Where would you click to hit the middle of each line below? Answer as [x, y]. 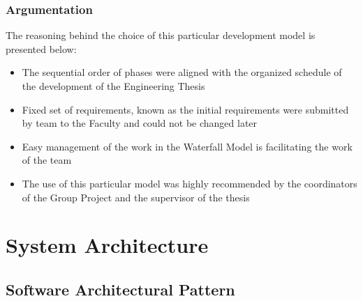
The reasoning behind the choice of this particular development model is [161, 35]
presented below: [41, 48]
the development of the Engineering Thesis [113, 86]
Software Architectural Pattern [120, 289]
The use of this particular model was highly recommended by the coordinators [190, 183]
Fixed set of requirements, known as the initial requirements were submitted [185, 109]
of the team [47, 160]
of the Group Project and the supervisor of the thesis [136, 197]
